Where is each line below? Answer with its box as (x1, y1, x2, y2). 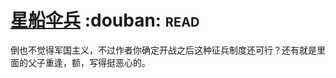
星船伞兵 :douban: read (10, 9, 200, 32)
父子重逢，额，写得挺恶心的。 (27, 56, 151, 68)
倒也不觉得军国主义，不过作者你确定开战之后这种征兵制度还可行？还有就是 (10, 44, 317, 56)
